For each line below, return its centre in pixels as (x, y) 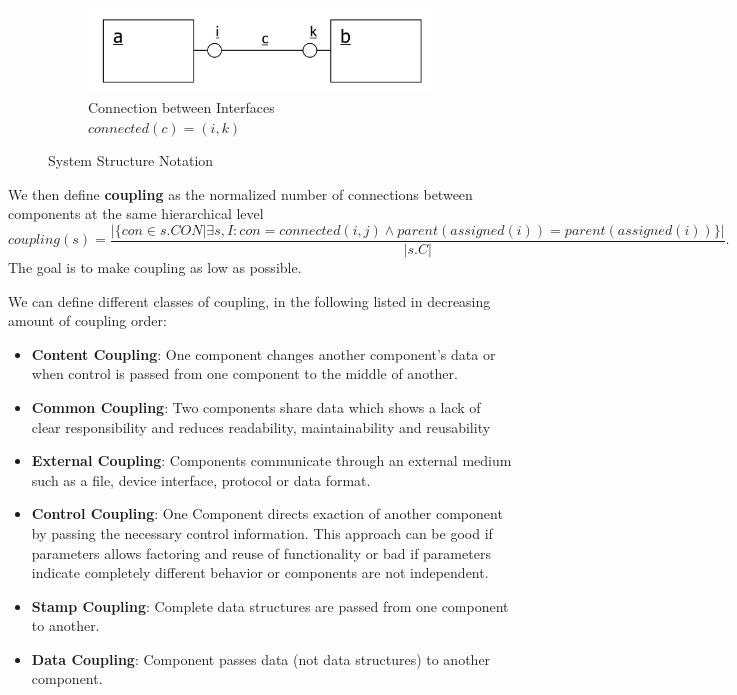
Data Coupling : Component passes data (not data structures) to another (261, 658)
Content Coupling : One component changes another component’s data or (263, 353)
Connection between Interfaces (181, 106)
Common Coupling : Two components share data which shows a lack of (256, 406)
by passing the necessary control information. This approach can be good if (262, 532)
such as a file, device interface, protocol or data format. (201, 479)
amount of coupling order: (87, 320)
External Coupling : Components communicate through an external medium (271, 460)
